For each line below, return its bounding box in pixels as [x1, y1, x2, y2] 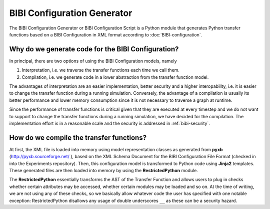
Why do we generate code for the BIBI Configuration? [9, 45, 179, 53]
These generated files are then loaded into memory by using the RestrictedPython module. [9, 168, 198, 174]
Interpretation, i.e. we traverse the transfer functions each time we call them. [21, 67, 180, 73]
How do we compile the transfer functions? [9, 133, 147, 142]
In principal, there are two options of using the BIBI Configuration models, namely [9, 58, 177, 64]
